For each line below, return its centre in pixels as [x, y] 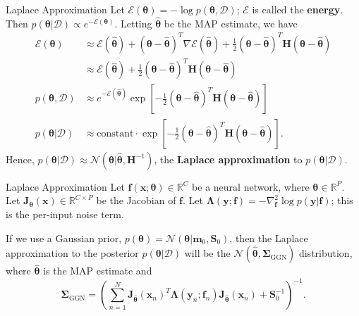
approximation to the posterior [72, 253]
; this [342, 200]
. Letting [133, 23]
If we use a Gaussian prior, [64, 238]
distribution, [325, 253]
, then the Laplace [269, 238]
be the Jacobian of [136, 200]
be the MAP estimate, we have [231, 23]
